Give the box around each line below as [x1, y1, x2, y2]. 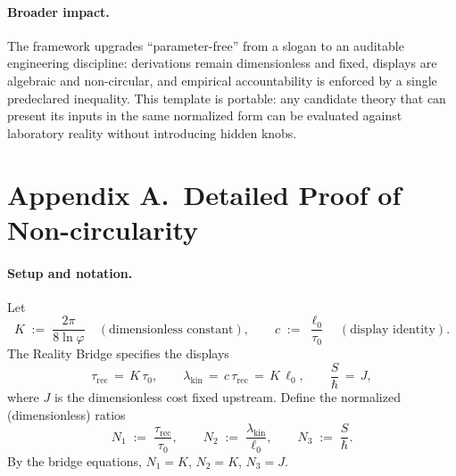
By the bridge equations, [7, 451, 142, 470]
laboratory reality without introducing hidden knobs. [7, 123, 297, 142]
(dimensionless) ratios [7, 405, 126, 423]
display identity [350, 323, 435, 336]
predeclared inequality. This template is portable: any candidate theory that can [7, 88, 446, 107]
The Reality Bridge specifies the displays [7, 344, 229, 363]
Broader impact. [7, 2, 110, 21]
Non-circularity [7, 210, 199, 247]
